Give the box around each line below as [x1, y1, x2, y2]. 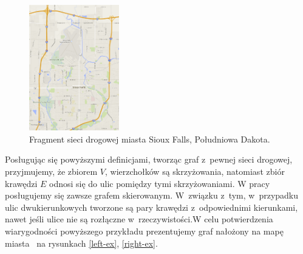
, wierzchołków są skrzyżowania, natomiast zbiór [104, 165, 285, 178]
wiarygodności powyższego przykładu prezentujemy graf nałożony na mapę [5, 224, 284, 237]
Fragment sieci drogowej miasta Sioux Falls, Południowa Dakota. [29, 132, 270, 145]
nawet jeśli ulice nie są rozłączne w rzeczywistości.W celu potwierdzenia [5, 213, 273, 225]
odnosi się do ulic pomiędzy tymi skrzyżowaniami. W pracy [49, 177, 270, 189]
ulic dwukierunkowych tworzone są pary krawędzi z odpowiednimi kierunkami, [5, 200, 298, 213]
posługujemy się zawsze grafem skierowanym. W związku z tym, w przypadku [5, 189, 299, 202]
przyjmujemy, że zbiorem [5, 165, 98, 178]
